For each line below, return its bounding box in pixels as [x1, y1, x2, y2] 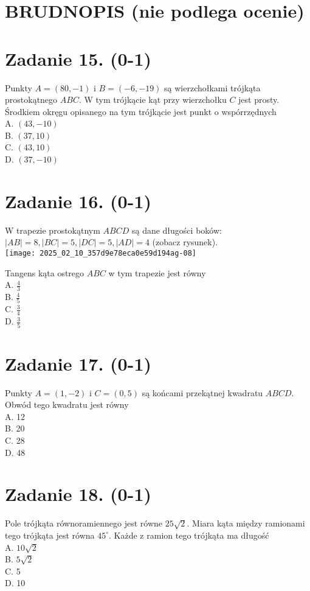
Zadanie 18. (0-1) [5, 481, 151, 506]
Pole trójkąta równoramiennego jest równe [5, 517, 163, 530]
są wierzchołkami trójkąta [164, 81, 261, 94]
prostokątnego [5, 93, 58, 106]
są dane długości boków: [131, 223, 222, 236]
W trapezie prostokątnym [5, 223, 100, 236]
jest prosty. [238, 93, 280, 106]
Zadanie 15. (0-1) [5, 46, 151, 71]
